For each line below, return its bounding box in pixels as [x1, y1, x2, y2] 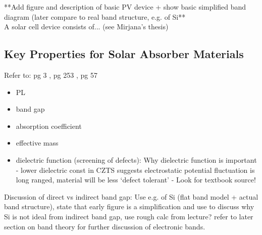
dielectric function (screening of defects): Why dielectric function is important [16, 154, 257, 165]
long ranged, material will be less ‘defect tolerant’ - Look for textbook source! [16, 174, 256, 185]
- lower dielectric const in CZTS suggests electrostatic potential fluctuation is [16, 164, 255, 175]
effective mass [16, 137, 59, 148]
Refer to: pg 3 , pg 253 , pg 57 [4, 69, 97, 80]
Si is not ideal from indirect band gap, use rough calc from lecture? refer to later [4, 211, 253, 221]
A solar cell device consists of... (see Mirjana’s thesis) [4, 21, 169, 32]
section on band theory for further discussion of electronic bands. [4, 221, 205, 231]
